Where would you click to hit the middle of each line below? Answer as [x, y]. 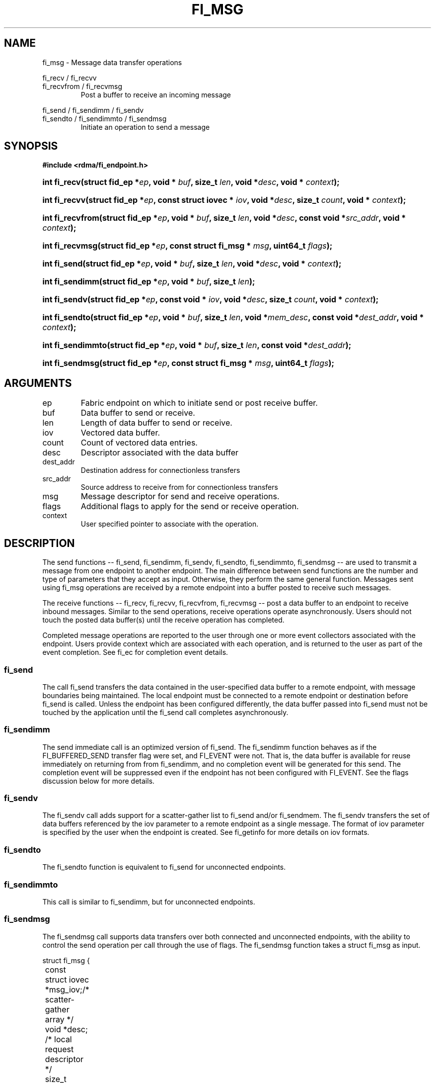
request [59, 1049]
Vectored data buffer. [120, 433]
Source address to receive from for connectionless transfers [179, 487]
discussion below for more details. [99, 781]
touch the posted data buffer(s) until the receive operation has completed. [163, 620]
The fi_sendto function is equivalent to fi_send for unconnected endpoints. [164, 867]
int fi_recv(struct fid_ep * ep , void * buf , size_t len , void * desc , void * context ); [191, 182]
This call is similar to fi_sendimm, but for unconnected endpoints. [149, 902]
